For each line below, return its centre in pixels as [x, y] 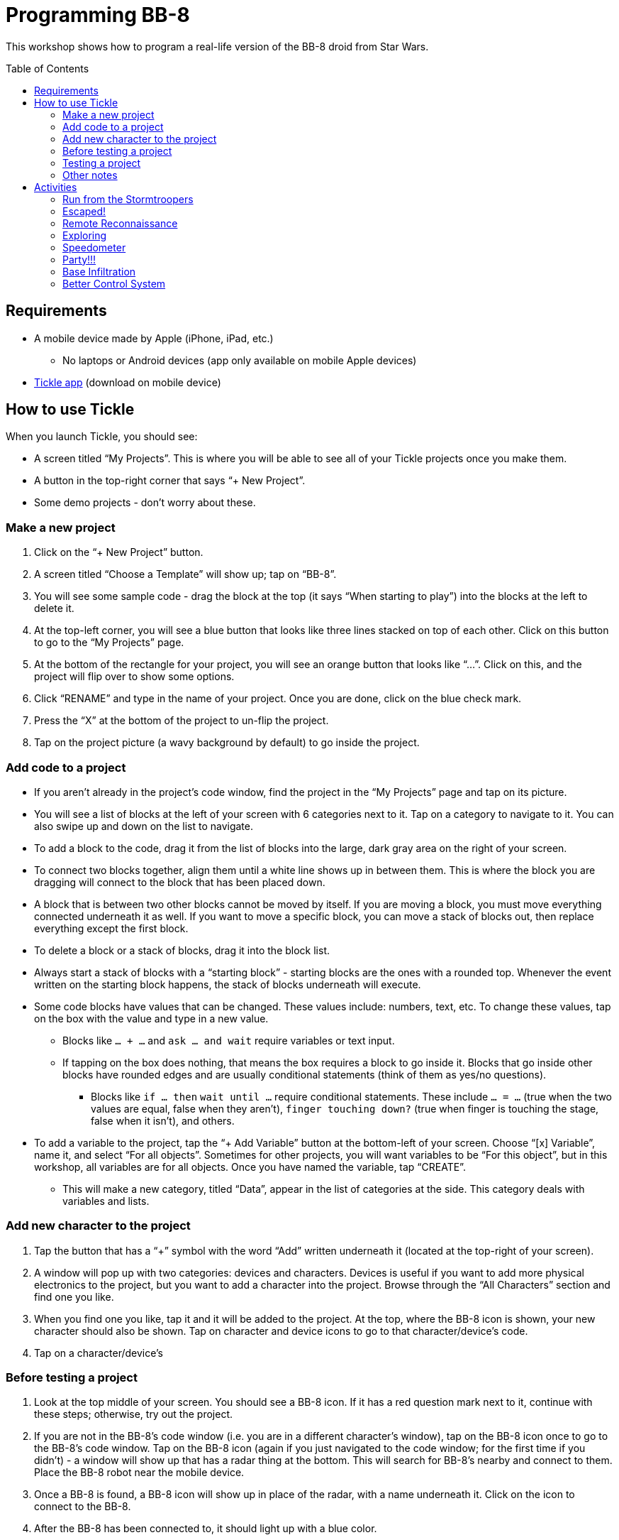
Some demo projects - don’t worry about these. [145, 503]
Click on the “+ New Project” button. [119, 552]
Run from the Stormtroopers [128, 199]
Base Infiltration [99, 271]
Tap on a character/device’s [99, 1353]
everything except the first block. [111, 928]
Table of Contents [48, 68]
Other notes [90, 175]
